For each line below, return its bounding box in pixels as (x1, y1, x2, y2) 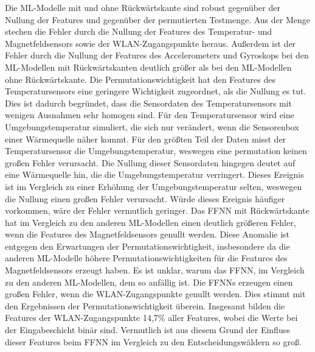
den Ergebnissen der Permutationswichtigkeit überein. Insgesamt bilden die (5, 299, 285, 312)
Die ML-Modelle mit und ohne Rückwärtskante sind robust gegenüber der (5, 1, 280, 13)
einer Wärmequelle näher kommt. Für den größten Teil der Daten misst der (5, 132, 286, 145)
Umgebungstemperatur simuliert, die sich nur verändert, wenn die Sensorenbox (5, 120, 299, 133)
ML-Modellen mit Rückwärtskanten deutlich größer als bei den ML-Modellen (5, 60, 292, 73)
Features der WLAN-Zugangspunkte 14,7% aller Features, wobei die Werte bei (5, 311, 298, 324)
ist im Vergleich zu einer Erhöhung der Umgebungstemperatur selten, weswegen (5, 180, 302, 192)
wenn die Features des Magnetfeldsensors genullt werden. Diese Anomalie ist (5, 228, 290, 241)
